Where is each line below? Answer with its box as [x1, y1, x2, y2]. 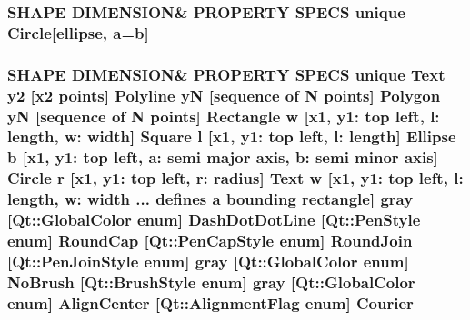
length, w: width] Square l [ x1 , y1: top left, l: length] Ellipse [7, 125, 456, 148]
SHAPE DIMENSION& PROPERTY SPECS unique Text [7, 63, 445, 85]
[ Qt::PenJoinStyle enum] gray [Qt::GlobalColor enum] [7, 249, 409, 272]
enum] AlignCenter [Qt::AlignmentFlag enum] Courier [7, 291, 414, 314]
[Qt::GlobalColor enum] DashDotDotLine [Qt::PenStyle [7, 208, 421, 231]
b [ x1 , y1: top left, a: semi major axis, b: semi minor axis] [7, 146, 438, 169]
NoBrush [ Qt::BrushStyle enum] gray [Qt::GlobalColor [7, 270, 415, 293]
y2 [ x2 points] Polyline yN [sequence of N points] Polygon [7, 83, 441, 106]
